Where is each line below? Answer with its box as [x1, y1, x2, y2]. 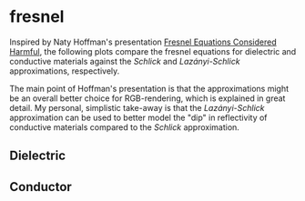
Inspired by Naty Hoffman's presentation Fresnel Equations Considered [9, 36, 277, 47]
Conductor [9, 179, 73, 195]
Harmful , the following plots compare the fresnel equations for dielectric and [9, 45, 297, 56]
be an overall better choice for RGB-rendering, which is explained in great [9, 93, 286, 104]
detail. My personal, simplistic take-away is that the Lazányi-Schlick [9, 102, 266, 113]
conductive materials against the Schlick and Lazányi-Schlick [9, 55, 240, 66]
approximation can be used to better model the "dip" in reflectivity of [9, 112, 268, 123]
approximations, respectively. [9, 65, 120, 76]
